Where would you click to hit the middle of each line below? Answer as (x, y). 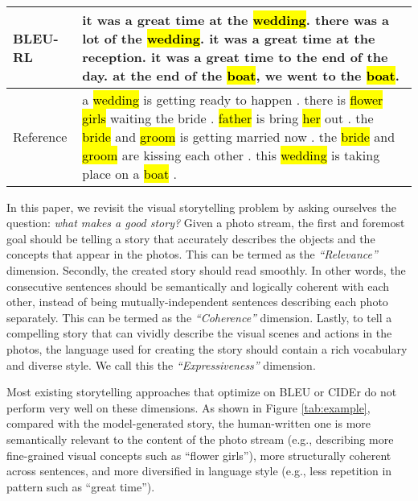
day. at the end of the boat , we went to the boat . (241, 75)
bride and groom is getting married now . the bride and (239, 136)
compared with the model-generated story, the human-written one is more (189, 423)
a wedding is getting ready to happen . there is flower (233, 99)
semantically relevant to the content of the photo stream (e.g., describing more (200, 439)
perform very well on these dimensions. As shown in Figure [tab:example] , (189, 407)
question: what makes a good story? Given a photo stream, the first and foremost (206, 223)
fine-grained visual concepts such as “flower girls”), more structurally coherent (199, 455)
